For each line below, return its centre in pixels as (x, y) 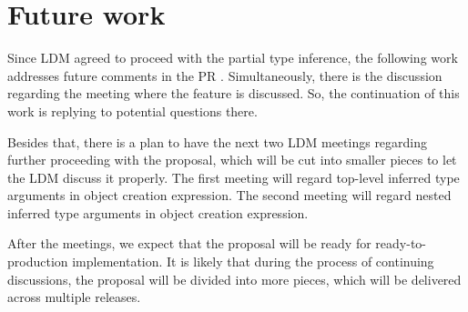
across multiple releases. (74, 297)
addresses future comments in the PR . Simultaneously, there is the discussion (225, 75)
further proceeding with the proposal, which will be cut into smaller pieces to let (232, 160)
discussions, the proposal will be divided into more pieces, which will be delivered (234, 279)
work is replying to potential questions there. (132, 111)
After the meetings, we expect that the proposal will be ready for (189, 243)
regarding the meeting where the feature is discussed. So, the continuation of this (234, 93)
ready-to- (401, 243)
